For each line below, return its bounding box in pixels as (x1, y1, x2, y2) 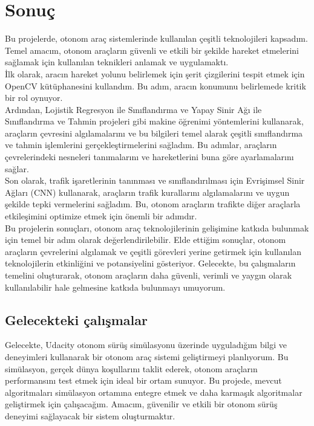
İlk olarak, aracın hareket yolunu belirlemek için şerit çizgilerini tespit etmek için (5, 67, 305, 80)
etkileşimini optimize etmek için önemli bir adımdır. (5, 210, 197, 222)
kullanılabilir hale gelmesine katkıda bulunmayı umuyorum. (5, 280, 226, 293)
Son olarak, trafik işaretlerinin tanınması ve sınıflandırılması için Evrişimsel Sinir (5, 174, 305, 187)
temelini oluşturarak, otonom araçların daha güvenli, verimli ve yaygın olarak (5, 269, 292, 281)
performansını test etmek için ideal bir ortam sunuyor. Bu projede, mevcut (5, 374, 282, 387)
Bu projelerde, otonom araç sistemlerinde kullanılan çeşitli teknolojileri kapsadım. (5, 32, 308, 45)
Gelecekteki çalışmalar (5, 310, 148, 329)
